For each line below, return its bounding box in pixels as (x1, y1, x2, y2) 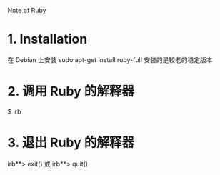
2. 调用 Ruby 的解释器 (7, 84, 134, 99)
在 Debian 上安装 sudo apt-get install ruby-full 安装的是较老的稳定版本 (7, 55, 213, 64)
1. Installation (7, 31, 88, 47)
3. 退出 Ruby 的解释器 (7, 135, 134, 151)
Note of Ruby (7, 6, 46, 14)
